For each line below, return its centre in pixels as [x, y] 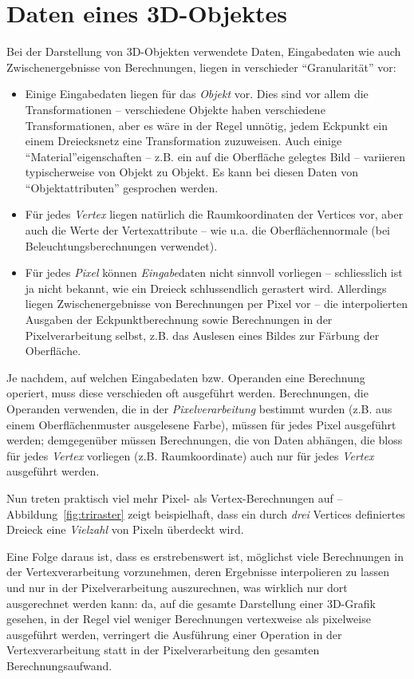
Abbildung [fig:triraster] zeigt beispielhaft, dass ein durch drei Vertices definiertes [206, 513]
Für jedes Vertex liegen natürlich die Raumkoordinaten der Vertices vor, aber [214, 214]
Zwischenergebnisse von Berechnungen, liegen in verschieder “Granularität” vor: [201, 67]
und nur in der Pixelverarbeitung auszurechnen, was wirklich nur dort [177, 587]
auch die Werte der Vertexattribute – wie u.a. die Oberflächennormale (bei [207, 230]
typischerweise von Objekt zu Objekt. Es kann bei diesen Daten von [192, 172]
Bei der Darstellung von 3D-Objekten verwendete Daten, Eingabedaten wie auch [204, 51]
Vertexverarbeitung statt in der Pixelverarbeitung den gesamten [163, 650]
